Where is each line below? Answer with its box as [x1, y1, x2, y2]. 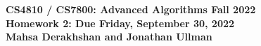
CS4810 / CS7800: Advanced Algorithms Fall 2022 [6, 2, 256, 16]
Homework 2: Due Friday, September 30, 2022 [6, 15, 235, 30]
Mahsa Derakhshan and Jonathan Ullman [6, 29, 212, 44]
